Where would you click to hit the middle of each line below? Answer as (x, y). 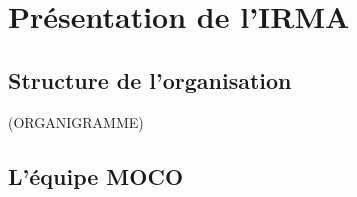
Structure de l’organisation (150, 79)
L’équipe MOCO (96, 175)
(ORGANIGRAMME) (76, 121)
